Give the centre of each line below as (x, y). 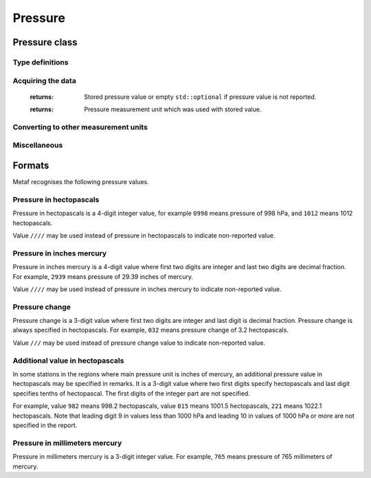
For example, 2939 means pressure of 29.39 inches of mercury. (103, 276)
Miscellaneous (38, 146)
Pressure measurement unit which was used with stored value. (173, 109)
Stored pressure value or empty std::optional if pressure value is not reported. (200, 97)
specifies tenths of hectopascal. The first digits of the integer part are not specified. (131, 393)
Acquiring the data (45, 80)
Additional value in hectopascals (68, 361)
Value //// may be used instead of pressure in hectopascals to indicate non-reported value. (144, 236)
